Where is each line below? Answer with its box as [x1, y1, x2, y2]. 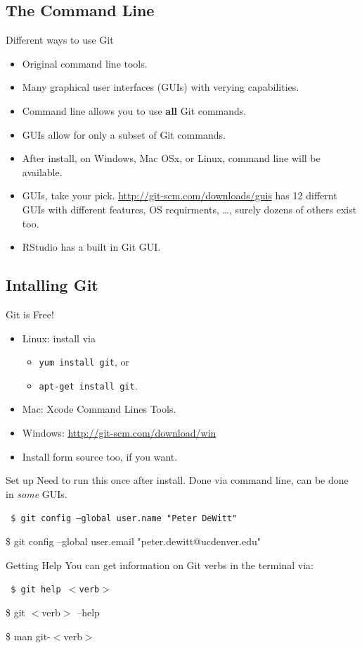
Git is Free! [6, 306, 54, 321]
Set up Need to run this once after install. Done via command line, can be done [6, 473, 349, 487]
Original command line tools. [22, 56, 148, 70]
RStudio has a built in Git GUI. [22, 239, 161, 254]
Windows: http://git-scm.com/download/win [22, 425, 216, 440]
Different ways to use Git [6, 32, 114, 47]
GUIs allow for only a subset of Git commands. [22, 127, 226, 142]
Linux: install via [22, 330, 96, 345]
